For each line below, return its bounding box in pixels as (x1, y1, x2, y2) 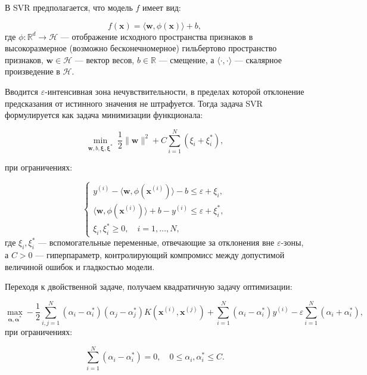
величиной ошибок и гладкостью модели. (5, 260, 155, 272)
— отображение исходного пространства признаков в (60, 30, 253, 42)
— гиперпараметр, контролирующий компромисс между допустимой (35, 249, 285, 261)
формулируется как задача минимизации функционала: (5, 109, 203, 121)
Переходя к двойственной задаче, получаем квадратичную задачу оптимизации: (5, 280, 293, 293)
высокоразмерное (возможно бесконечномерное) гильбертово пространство (5, 42, 277, 54)
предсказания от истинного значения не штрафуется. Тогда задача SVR (5, 97, 263, 109)
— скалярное (234, 53, 282, 66)
